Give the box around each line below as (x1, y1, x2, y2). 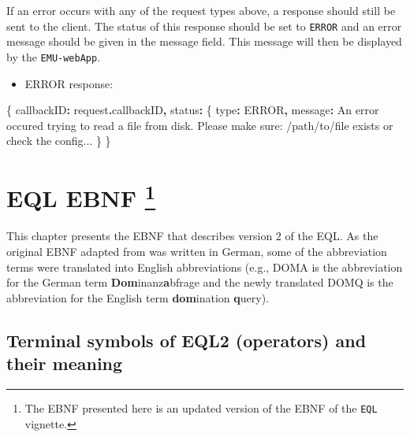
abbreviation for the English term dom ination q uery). (6, 289, 270, 306)
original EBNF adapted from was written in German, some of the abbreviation (6, 243, 387, 259)
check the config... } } (6, 132, 111, 149)
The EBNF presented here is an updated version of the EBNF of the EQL (24, 399, 378, 416)
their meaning (6, 351, 123, 376)
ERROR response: (24, 75, 114, 91)
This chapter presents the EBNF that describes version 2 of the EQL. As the (6, 228, 378, 244)
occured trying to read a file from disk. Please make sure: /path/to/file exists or (6, 117, 393, 133)
